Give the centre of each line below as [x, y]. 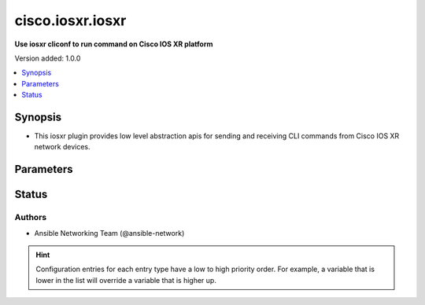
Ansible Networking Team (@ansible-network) [109, 233]
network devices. [62, 147]
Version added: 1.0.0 [48, 58]
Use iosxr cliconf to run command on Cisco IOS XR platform [114, 44]
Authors [31, 218]
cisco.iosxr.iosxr [70, 20]
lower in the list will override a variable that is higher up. [126, 280]
